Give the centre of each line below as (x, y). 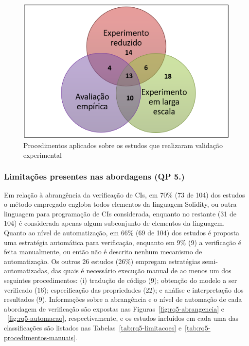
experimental (43, 155)
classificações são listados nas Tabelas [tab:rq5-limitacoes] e (93, 327)
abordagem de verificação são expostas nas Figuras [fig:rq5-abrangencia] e (114, 308)
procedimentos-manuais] (40, 337)
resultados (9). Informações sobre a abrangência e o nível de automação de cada (123, 299)
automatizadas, (27, 271)
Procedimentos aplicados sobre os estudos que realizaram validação (123, 145)
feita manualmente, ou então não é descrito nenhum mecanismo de (103, 252)
